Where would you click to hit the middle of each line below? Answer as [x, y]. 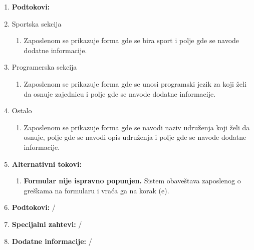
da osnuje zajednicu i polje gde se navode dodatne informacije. [120, 93]
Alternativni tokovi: [47, 164]
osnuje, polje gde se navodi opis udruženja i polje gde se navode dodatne [135, 137]
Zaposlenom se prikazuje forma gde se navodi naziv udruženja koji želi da [137, 127]
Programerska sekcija [44, 67]
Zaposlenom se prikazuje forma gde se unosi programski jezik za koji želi [135, 83]
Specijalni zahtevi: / [47, 224]
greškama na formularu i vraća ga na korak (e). [96, 190]
